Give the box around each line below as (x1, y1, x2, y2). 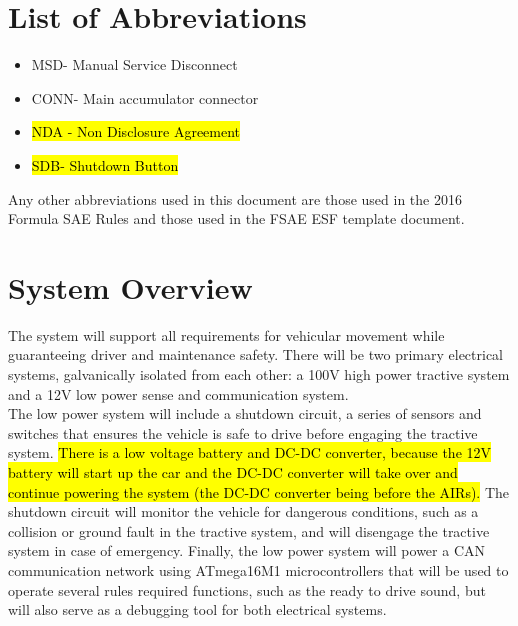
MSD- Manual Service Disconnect (31, 54, 238, 75)
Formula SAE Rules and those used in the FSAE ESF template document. (8, 208, 465, 229)
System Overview (8, 266, 253, 307)
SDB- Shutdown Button (31, 154, 179, 175)
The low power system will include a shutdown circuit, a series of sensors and (8, 403, 482, 424)
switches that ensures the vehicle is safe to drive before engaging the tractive (8, 422, 478, 443)
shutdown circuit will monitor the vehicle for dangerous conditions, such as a (8, 501, 479, 522)
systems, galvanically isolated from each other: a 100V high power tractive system (8, 364, 510, 384)
